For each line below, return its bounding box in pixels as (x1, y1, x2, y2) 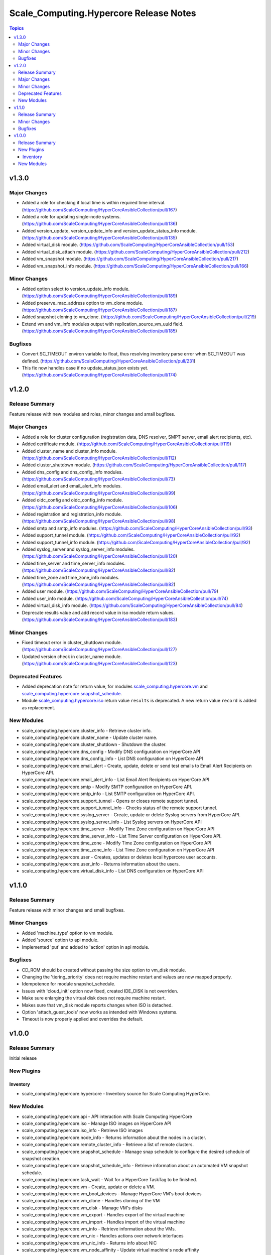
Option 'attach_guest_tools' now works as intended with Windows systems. (22, 1009, 178, 1015)
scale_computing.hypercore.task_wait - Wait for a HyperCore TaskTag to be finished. (22, 1177, 198, 1183)
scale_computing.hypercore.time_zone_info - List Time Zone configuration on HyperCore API (22, 847, 214, 853)
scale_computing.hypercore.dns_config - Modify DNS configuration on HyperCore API (22, 748, 201, 755)
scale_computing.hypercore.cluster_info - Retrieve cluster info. (22, 727, 152, 733)
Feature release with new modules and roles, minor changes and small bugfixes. (9, 411, 176, 417)
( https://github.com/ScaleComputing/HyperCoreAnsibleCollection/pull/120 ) (22, 553, 178, 559)
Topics (9, 25, 24, 31)
